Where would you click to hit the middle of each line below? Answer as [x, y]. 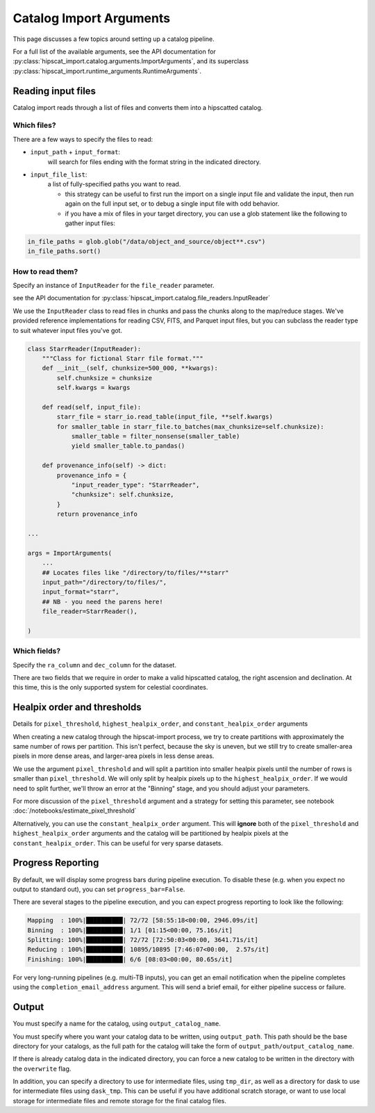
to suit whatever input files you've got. [68, 330]
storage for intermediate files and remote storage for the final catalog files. [120, 1100]
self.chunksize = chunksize [105, 378]
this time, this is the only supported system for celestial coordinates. [110, 688]
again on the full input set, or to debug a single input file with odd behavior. [172, 204]
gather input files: [90, 223]
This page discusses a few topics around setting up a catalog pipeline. [114, 39]
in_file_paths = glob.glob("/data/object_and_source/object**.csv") [147, 241]
